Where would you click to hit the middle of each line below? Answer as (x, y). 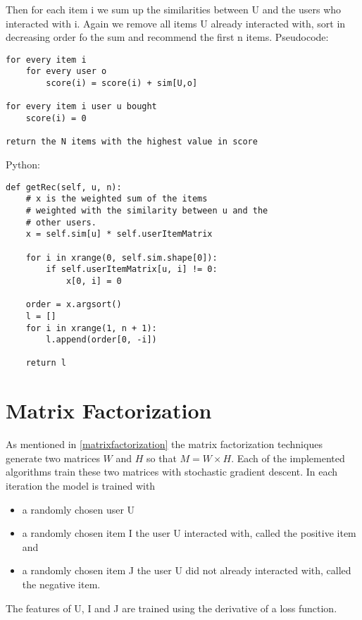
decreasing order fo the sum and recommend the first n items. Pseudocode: (167, 37)
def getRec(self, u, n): (64, 187)
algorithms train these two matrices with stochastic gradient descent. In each (172, 472)
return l (46, 363)
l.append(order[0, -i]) (101, 340)
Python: (23, 165)
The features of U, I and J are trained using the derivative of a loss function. (171, 608)
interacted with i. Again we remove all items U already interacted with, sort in (176, 23)
